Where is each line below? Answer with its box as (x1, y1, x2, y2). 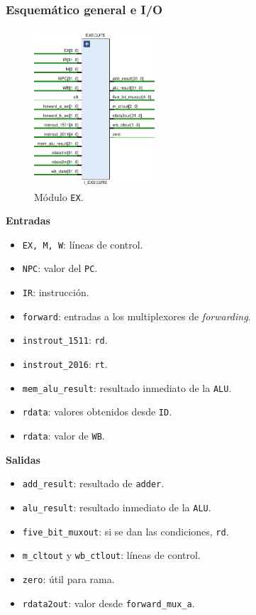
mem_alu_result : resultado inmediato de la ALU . (22, 380, 232, 395)
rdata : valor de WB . (22, 428, 105, 443)
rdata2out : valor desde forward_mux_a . (22, 595, 195, 610)
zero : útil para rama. (22, 571, 115, 586)
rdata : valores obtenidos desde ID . (22, 404, 172, 419)
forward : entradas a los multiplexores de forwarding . (22, 308, 251, 323)
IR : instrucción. (22, 285, 89, 300)
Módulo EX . (34, 189, 84, 204)
